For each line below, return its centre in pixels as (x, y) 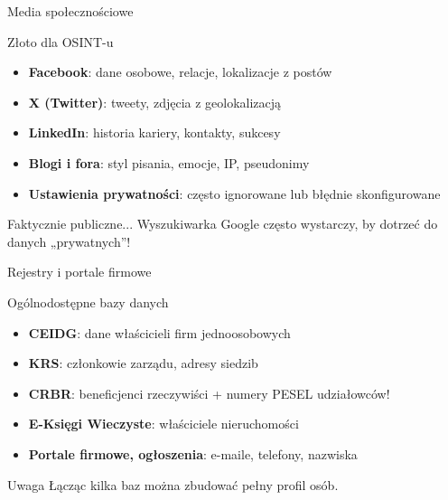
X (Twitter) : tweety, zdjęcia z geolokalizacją (155, 102)
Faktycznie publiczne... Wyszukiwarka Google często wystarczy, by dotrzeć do (223, 224)
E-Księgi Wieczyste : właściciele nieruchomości (163, 424)
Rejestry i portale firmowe (79, 272)
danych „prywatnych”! (69, 241)
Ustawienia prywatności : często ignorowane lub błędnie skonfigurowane (234, 193)
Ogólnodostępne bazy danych (88, 302)
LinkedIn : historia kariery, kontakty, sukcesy (154, 132)
